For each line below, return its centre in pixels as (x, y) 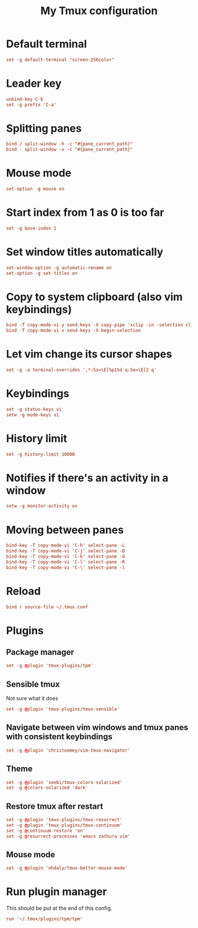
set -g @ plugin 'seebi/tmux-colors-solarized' (64, 782)
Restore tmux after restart (55, 806)
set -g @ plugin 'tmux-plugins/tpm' (50, 666)
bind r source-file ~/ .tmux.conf (47, 607)
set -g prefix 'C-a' (32, 104)
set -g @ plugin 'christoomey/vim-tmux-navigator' (68, 750)
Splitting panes (44, 128)
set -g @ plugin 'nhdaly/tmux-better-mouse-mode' (67, 868)
